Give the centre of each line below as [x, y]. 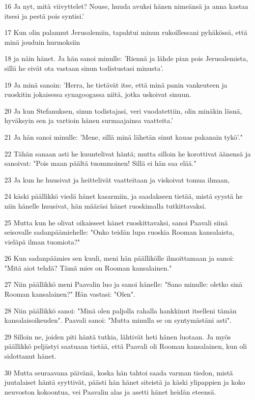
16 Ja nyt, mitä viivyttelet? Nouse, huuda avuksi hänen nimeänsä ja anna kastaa [127, 6]
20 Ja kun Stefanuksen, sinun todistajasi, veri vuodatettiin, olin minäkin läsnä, [123, 110]
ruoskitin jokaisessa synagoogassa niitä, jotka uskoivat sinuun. [98, 94]
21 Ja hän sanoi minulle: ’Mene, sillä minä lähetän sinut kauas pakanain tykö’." [124, 137]
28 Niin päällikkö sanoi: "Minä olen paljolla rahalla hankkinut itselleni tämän [121, 310]
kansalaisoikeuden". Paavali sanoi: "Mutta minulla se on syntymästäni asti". [118, 320]
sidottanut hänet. [30, 356]
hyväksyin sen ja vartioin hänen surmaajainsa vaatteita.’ [89, 120]
